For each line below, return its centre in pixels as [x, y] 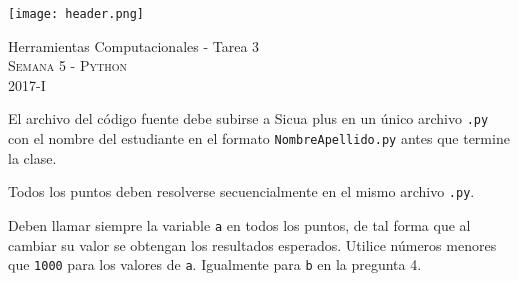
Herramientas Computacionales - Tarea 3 [134, 45]
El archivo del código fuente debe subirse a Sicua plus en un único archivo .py [248, 118]
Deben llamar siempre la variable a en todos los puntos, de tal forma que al [239, 225]
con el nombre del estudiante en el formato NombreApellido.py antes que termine [259, 138]
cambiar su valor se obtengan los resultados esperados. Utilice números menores [252, 244]
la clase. [32, 157]
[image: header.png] [76, 14]
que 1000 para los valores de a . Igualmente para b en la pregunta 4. [215, 264]
